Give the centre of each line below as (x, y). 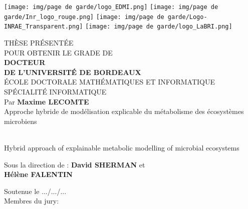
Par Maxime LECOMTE (47, 101)
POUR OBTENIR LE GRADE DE (58, 52)
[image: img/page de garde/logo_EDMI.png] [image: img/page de (111, 7)
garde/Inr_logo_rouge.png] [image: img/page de (84, 17)
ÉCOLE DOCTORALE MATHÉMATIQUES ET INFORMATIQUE (110, 82)
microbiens (21, 121)
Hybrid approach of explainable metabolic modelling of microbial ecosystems (122, 147)
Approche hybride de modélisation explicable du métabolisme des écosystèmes (124, 111)
